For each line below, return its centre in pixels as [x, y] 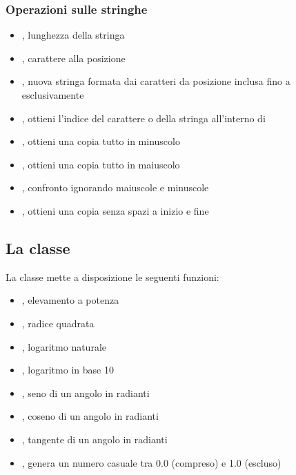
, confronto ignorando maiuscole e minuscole [115, 187]
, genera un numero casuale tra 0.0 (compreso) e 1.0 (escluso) [151, 462]
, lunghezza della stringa [73, 35]
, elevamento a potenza [70, 300]
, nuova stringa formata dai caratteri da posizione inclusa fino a [156, 81]
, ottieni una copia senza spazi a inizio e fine [115, 210]
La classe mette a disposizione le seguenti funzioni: [112, 277]
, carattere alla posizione [73, 58]
